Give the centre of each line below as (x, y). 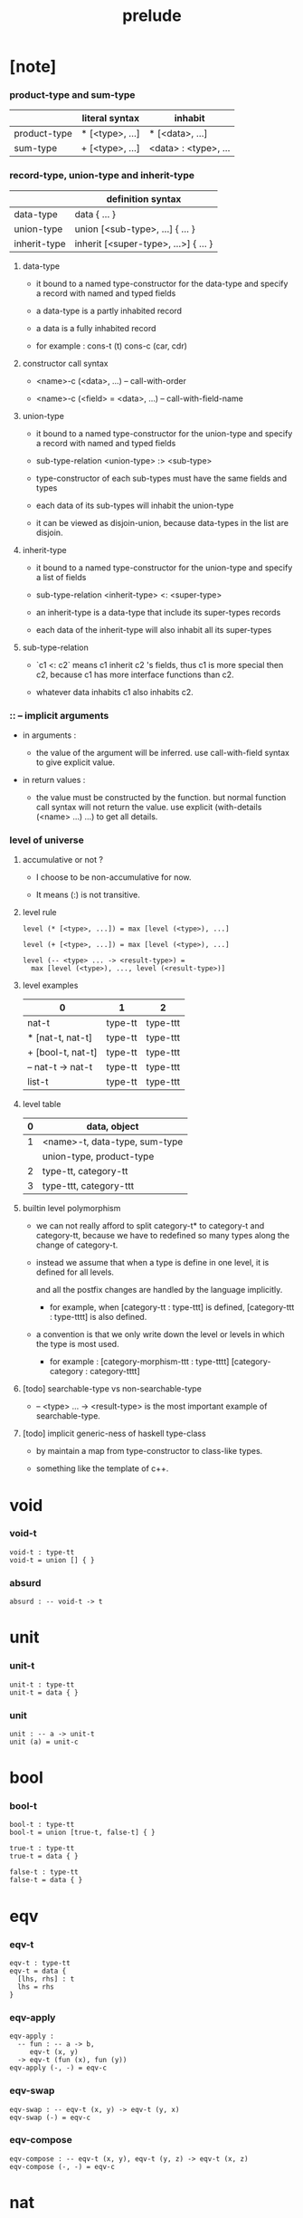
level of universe (47, 840)
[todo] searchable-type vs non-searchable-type (112, 1389)
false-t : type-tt (44, 1872)
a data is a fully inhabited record (96, 328)
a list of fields (61, 577)
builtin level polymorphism (71, 1209)
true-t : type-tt (42, 1849)
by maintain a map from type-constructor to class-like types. (149, 1451)
